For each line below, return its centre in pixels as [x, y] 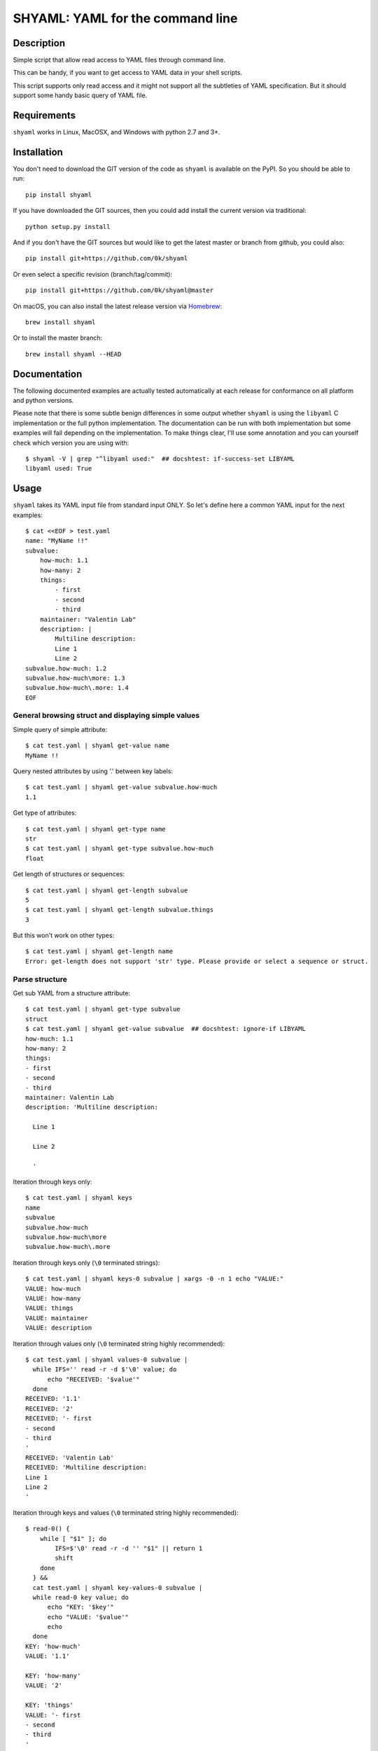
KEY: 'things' [49, 1705]
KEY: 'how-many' [53, 1676]
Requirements [44, 116]
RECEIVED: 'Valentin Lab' [70, 1458]
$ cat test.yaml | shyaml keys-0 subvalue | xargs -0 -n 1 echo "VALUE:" [155, 1279]
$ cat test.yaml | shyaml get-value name [97, 746]
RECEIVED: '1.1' [53, 1399]
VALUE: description [59, 1328]
